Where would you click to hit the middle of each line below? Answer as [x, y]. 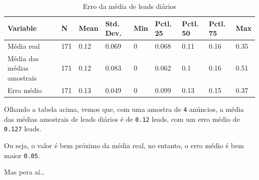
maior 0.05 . [22, 155]
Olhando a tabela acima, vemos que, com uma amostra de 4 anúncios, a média [124, 109]
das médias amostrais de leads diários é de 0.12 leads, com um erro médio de [122, 119]
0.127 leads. [23, 129]
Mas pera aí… [24, 172]
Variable [22, 28]
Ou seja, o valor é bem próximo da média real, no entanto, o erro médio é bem [124, 145]
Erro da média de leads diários [129, 6]
